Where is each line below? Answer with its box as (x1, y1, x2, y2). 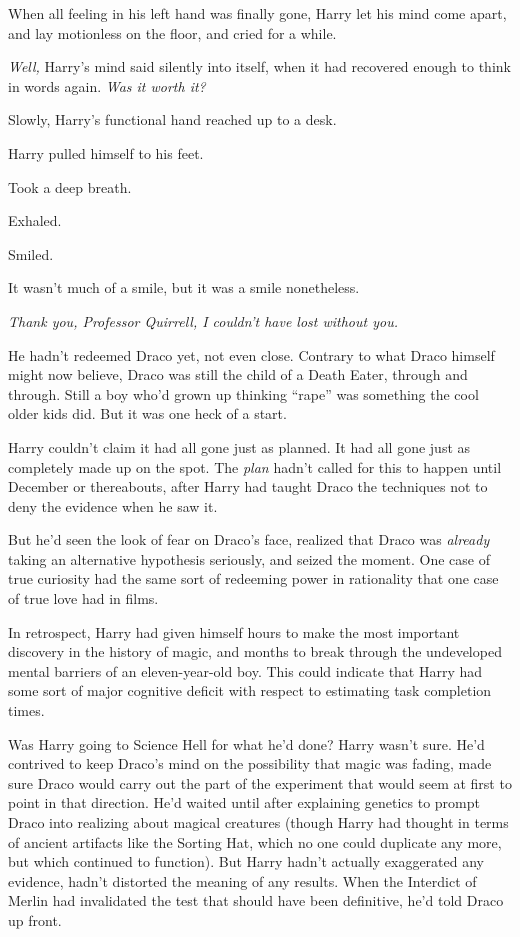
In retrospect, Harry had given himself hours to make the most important (8, 621, 460, 642)
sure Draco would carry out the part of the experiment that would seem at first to (8, 772, 512, 793)
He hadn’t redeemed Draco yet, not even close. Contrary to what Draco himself (8, 344, 495, 365)
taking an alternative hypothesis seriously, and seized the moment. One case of (8, 548, 490, 569)
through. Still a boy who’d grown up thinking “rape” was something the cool (8, 383, 479, 404)
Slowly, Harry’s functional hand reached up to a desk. (8, 109, 337, 130)
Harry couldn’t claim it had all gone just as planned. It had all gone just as (8, 436, 471, 457)
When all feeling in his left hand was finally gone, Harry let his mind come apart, (8, 3, 507, 23)
